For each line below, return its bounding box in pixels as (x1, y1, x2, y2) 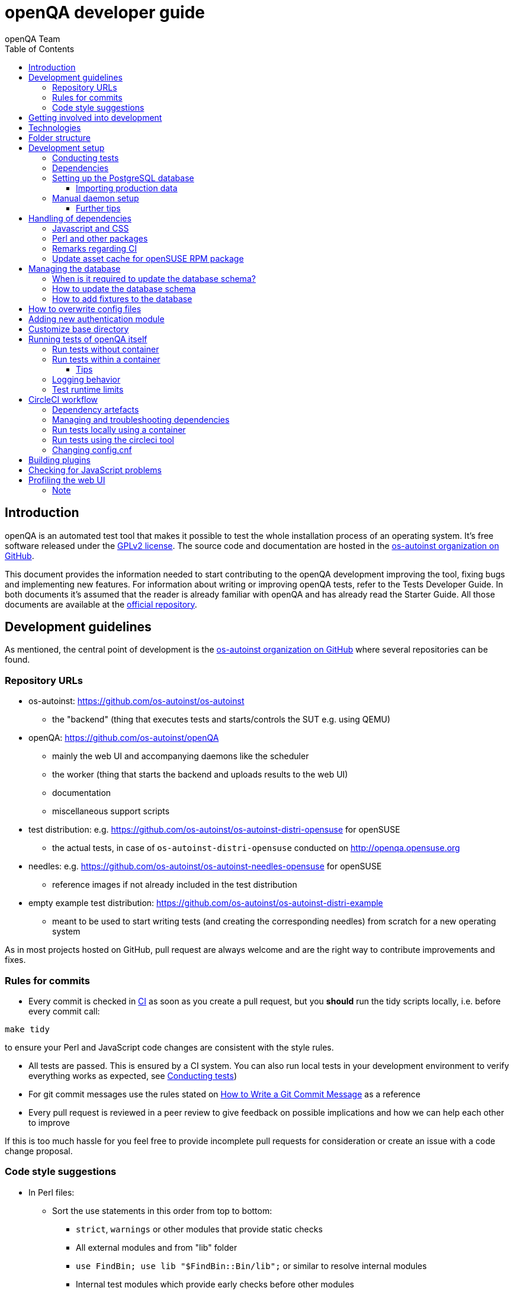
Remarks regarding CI (52, 243, 137, 253)
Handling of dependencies (28, 213, 131, 223)
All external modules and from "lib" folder (76, 1242, 237, 1253)
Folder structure (28, 132, 91, 143)
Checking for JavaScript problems (28, 464, 162, 475)
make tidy (5, 1024, 50, 1034)
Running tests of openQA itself (28, 333, 147, 344)
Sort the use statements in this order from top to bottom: (52, 1205, 272, 1216)
